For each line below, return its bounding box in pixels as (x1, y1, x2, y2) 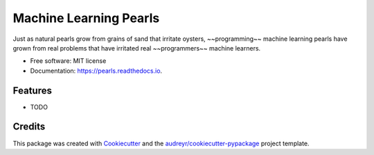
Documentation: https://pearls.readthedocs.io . (30, 66, 163, 75)
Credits (12, 121, 46, 133)
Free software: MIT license (30, 57, 107, 65)
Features (12, 84, 52, 96)
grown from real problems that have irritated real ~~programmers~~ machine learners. (12, 44, 261, 52)
